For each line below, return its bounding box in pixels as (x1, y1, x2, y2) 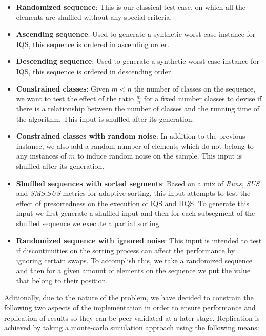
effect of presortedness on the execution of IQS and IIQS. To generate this (16, 197, 250, 208)
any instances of (16, 150, 67, 161)
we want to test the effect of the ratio (16, 93, 134, 104)
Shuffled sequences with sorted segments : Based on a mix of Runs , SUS (16, 177, 260, 188)
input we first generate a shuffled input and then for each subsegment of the (16, 208, 255, 218)
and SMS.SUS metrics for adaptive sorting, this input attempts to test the (16, 188, 251, 198)
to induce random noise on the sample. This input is (77, 150, 242, 161)
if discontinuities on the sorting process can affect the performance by (16, 245, 235, 256)
